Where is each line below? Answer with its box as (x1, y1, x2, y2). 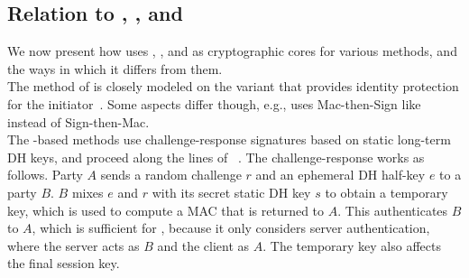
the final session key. (7, 254, 120, 273)
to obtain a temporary (325, 182, 448, 201)
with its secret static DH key (152, 182, 311, 201)
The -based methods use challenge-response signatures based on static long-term (7, 130, 451, 149)
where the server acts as (7, 236, 140, 255)
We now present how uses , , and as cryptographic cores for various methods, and (7, 42, 457, 60)
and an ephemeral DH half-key (255, 165, 426, 184)
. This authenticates (337, 200, 448, 219)
